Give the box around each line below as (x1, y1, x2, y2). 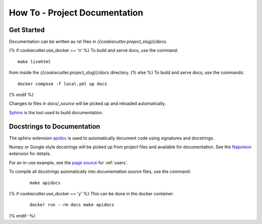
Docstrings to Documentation (9, 122, 100, 131)
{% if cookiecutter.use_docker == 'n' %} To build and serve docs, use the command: (9, 48, 179, 53)
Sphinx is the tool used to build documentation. (9, 109, 103, 115)
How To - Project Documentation (9, 7, 143, 18)
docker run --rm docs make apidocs (30, 202, 115, 207)
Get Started (9, 26, 45, 34)
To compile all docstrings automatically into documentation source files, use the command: (9, 169, 191, 174)
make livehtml (17, 59, 51, 64)
